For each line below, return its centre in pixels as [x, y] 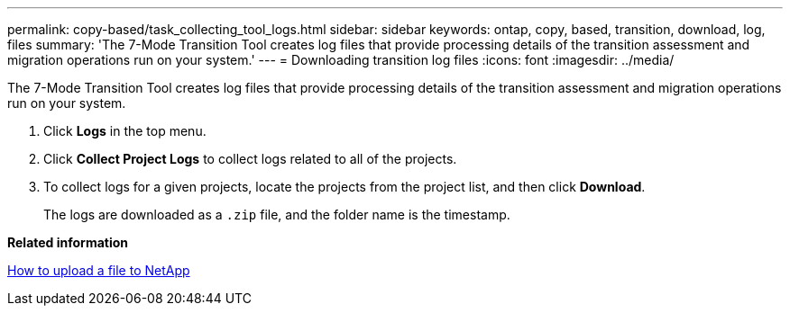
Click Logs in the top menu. [125, 131]
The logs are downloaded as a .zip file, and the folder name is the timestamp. [277, 215]
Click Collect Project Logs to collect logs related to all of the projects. [250, 159]
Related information [68, 242]
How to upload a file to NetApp [99, 270]
